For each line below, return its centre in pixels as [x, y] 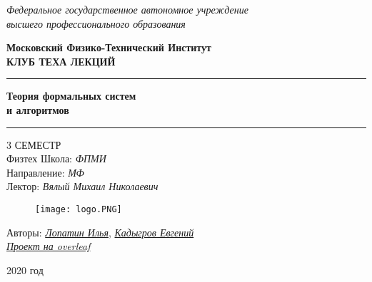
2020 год [25, 270]
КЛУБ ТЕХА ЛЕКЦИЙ [61, 61]
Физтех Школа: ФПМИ [56, 158]
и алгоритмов [38, 109]
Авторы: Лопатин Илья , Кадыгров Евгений [100, 232]
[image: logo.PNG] [79, 209]
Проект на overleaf [49, 246]
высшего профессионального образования [96, 23]
